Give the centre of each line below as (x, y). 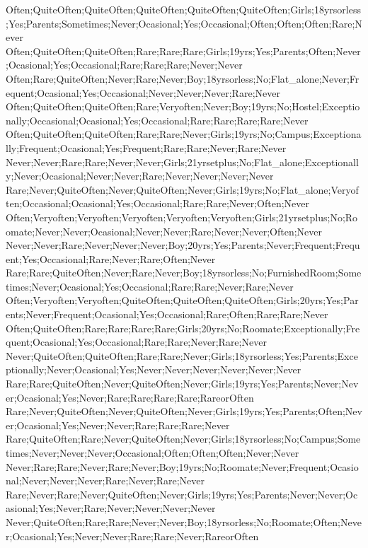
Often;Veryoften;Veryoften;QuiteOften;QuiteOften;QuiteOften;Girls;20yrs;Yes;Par (182, 300)
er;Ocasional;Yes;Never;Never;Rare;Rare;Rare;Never (118, 425)
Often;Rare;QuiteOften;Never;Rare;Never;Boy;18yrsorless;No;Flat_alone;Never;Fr (183, 78)
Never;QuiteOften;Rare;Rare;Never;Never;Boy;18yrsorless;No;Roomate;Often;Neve (184, 521)
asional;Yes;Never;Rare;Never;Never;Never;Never (111, 508)
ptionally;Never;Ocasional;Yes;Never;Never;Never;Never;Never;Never (154, 369)
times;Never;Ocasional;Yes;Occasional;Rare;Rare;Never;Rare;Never (150, 286)
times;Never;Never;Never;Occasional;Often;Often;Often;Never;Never (153, 453)
